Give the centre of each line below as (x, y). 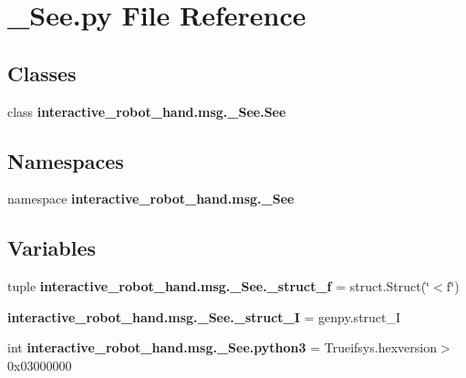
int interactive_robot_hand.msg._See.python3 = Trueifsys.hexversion (222, 347)
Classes (42, 73)
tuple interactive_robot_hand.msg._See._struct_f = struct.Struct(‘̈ (219, 286)
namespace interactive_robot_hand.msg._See (151, 199)
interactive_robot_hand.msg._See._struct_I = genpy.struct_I (204, 316)
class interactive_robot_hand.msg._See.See (147, 111)
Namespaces (66, 160)
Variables (52, 248)
